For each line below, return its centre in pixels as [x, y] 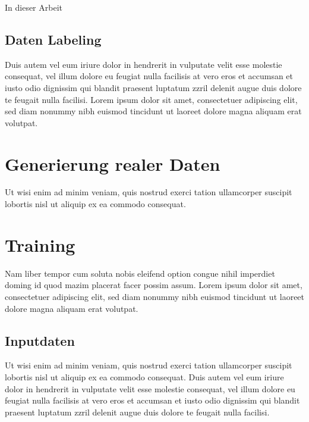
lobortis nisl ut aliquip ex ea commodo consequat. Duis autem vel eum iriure [144, 376]
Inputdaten [40, 340]
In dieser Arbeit [34, 7]
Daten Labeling [53, 39]
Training [40, 244]
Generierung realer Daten [113, 163]
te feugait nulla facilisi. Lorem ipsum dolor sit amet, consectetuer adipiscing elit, [151, 99]
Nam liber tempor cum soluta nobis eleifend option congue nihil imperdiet [140, 273]
